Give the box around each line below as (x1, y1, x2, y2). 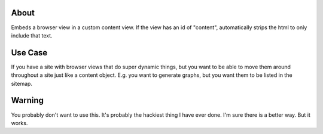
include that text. (11, 32, 53, 39)
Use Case (11, 48, 48, 58)
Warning (11, 95, 44, 105)
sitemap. (11, 80, 33, 87)
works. (11, 119, 28, 126)
